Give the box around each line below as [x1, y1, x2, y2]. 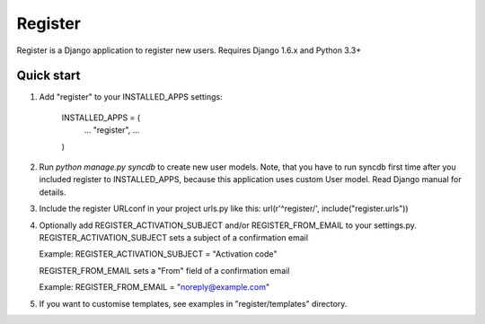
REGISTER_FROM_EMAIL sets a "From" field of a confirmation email [39, 265, 290, 276]
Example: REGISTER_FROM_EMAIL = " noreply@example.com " [39, 282, 269, 293]
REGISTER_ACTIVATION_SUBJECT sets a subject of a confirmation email [39, 232, 309, 242]
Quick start [16, 68, 81, 83]
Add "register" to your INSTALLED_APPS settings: [39, 92, 224, 102]
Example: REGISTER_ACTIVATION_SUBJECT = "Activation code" [39, 249, 278, 259]
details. [39, 187, 66, 197]
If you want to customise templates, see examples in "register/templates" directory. [39, 298, 348, 309]
